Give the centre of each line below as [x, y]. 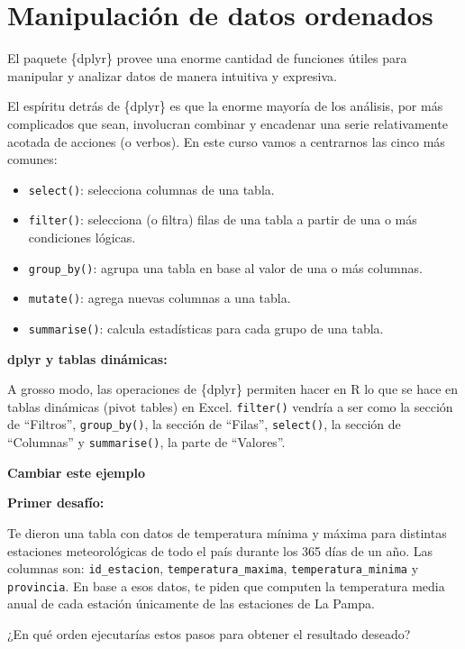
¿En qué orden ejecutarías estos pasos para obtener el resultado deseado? [209, 634]
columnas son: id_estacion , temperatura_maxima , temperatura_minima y [213, 568]
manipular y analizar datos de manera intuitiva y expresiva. [172, 75]
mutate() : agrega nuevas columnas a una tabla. [160, 298]
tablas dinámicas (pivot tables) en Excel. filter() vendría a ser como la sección [230, 406]
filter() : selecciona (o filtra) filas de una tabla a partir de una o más [223, 219]
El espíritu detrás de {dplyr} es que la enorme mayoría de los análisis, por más [225, 106]
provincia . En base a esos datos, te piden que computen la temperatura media [226, 585]
